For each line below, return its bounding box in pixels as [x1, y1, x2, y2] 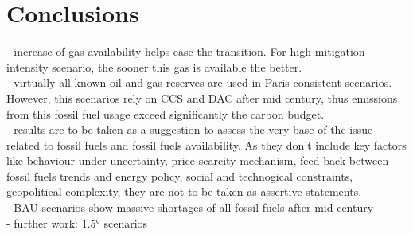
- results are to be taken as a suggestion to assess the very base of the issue [6, 121, 373, 138]
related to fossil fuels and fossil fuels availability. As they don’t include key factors [6, 136, 407, 153]
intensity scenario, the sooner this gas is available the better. [6, 58, 302, 75]
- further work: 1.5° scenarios [6, 214, 148, 231]
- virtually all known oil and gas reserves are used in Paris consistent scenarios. [6, 74, 392, 91]
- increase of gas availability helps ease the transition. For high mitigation [6, 43, 365, 60]
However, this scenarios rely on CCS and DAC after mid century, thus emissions [6, 89, 398, 106]
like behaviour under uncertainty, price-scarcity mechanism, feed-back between [6, 152, 389, 169]
